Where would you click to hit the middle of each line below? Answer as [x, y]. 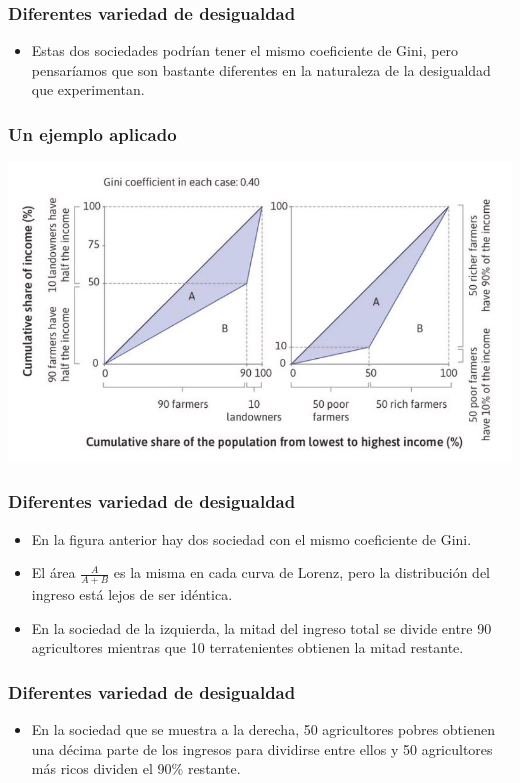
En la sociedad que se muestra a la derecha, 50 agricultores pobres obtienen [263, 728]
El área [53, 572]
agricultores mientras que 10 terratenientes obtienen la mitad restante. [247, 647]
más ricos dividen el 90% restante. [136, 768]
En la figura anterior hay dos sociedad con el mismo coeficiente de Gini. [251, 538]
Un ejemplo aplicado [92, 133]
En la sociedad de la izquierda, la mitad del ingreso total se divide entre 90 [261, 627]
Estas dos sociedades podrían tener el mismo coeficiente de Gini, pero [245, 50]
